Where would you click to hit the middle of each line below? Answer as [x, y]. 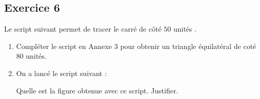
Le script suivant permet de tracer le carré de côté [83, 29]
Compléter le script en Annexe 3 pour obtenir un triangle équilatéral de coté [136, 46]
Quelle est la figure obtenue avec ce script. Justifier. [97, 90]
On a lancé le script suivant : [61, 73]
